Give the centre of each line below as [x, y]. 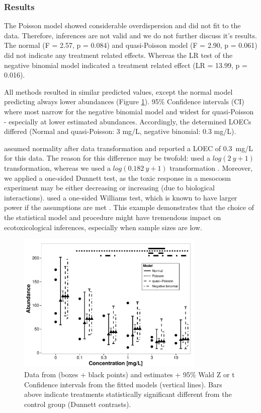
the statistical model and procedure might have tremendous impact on [113, 217]
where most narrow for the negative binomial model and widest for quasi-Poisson [129, 111]
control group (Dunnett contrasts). [78, 404]
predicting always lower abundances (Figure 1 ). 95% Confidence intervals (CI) [124, 101]
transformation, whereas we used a [57, 167]
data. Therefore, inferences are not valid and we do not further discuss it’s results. [130, 35]
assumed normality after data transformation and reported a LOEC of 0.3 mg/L [128, 148]
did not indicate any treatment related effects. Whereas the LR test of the [118, 55]
